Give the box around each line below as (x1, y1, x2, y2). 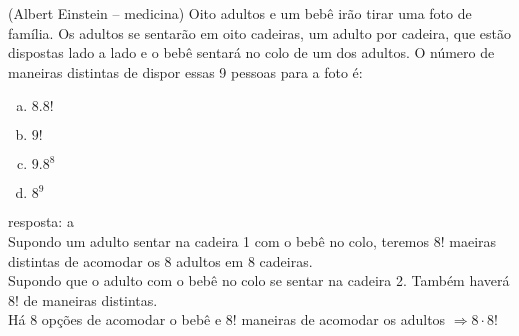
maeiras (449, 230, 497, 251)
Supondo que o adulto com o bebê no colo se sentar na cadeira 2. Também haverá (8, 270, 510, 291)
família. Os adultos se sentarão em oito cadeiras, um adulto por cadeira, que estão (8, 22, 512, 43)
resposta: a (8, 211, 74, 232)
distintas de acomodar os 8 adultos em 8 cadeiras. (8, 250, 313, 271)
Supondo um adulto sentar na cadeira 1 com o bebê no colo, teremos (8, 230, 430, 251)
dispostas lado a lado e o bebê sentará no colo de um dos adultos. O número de (8, 42, 495, 63)
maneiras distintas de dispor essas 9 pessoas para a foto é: (8, 61, 363, 82)
